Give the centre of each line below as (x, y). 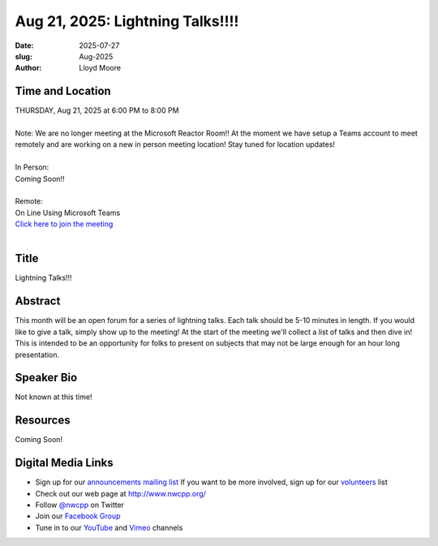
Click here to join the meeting (64, 224)
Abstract (38, 301)
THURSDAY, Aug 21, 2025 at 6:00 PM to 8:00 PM (97, 110)
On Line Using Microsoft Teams (68, 213)
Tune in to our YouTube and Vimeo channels (109, 527)
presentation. (37, 355)
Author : (28, 68)
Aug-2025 (96, 56)
